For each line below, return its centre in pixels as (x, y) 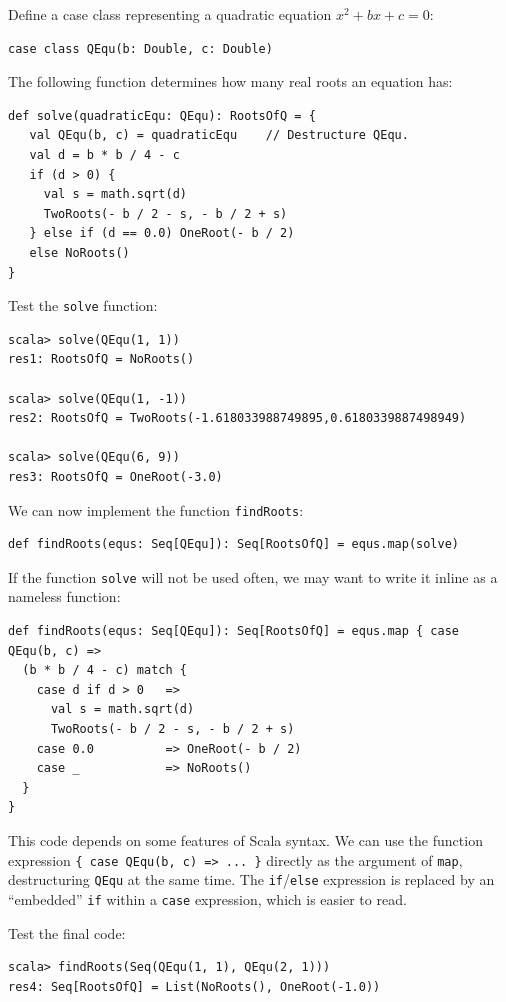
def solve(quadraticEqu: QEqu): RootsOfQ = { (162, 115)
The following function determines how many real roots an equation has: (230, 81)
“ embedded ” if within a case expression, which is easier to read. (207, 898)
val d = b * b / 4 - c (104, 154)
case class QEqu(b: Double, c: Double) (140, 48)
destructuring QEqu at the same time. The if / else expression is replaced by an (251, 879)
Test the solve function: (83, 305)
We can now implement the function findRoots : (156, 509)
